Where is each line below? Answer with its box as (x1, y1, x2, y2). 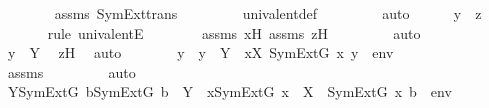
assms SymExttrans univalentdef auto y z (54, 3, 482, 23)
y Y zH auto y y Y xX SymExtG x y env (7, 42, 394, 63)
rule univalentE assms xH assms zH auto (47, 22, 421, 43)
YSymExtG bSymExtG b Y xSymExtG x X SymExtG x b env (7, 81, 452, 102)
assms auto (7, 61, 136, 82)
